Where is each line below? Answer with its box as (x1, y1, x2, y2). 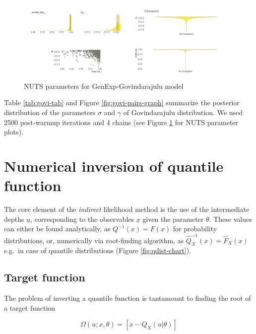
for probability (173, 223, 217, 234)
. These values (209, 213, 252, 224)
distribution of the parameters (4, 107, 96, 117)
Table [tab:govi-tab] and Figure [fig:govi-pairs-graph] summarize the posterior (4, 97, 240, 108)
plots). (4, 127, 23, 137)
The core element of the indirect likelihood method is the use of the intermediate (4, 204, 250, 214)
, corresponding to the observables (30, 213, 134, 224)
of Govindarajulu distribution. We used (123, 107, 243, 117)
